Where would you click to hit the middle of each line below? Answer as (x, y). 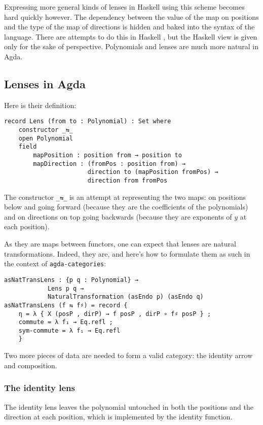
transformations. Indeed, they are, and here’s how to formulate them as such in (127, 253)
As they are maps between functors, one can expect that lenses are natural (120, 244)
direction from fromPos (127, 180)
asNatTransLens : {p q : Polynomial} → (71, 280)
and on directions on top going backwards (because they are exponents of (118, 216)
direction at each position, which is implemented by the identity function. (118, 417)
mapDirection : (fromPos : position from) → (109, 164)
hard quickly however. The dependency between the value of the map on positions (131, 16)
